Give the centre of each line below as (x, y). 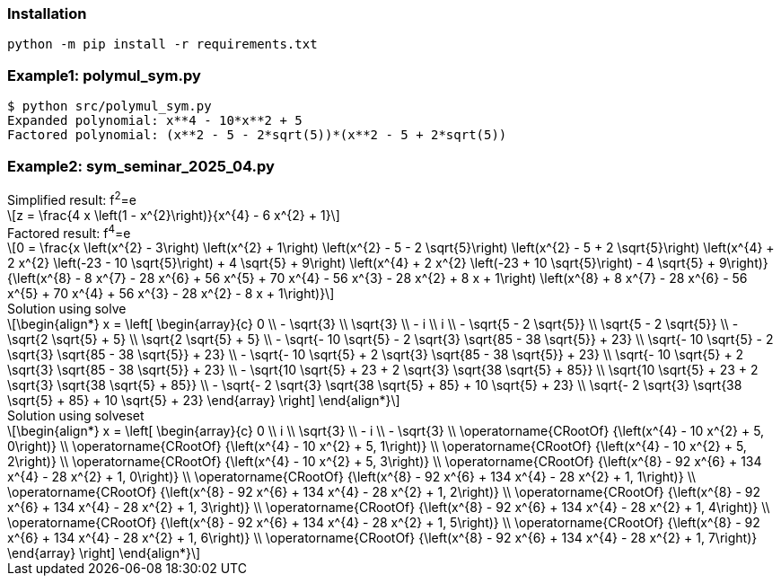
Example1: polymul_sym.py (104, 75)
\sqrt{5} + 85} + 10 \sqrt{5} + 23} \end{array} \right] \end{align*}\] (204, 401)
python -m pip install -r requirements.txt (162, 44)
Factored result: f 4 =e (69, 231)
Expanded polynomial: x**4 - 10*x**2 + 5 (155, 121)
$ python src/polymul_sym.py (110, 106)
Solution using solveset (76, 416)
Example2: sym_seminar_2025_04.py (141, 166)
